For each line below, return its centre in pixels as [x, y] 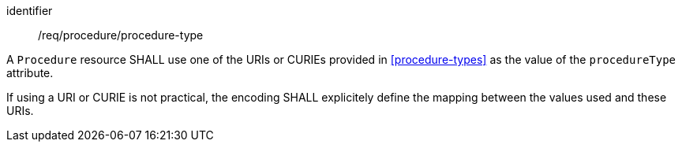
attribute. [30, 73]
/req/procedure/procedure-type [121, 35]
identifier [30, 11]
